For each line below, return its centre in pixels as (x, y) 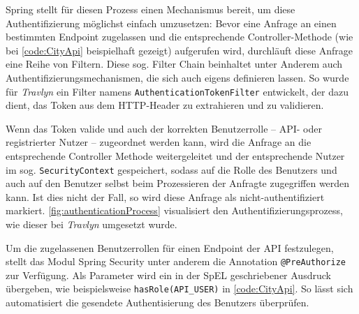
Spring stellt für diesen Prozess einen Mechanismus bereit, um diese (151, 9)
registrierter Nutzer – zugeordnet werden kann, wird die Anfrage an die (159, 142)
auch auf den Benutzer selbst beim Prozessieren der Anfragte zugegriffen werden (178, 183)
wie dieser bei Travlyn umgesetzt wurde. (91, 224)
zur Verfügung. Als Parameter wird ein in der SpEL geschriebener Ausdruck (168, 275)
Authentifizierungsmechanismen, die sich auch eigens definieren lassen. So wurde (177, 77)
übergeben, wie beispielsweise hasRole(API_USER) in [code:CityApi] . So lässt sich (179, 289)
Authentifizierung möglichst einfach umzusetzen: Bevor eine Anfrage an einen (171, 23)
